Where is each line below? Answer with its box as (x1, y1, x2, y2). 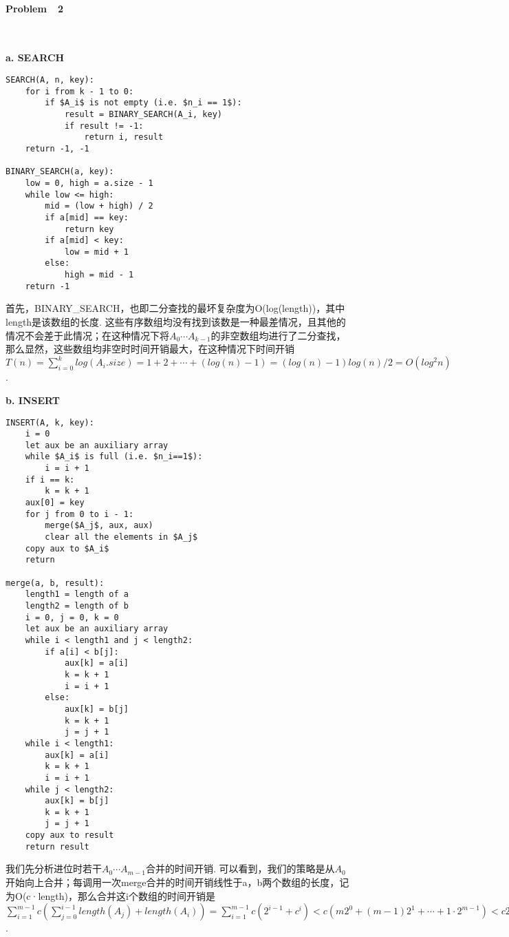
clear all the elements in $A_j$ (45, 532, 198, 543)
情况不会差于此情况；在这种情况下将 (6, 328, 169, 342)
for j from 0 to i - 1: (25, 509, 134, 519)
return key (64, 224, 114, 234)
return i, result (84, 132, 164, 143)
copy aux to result (25, 830, 114, 841)
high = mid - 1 (64, 270, 134, 280)
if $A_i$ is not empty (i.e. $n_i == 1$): (45, 98, 242, 108)
